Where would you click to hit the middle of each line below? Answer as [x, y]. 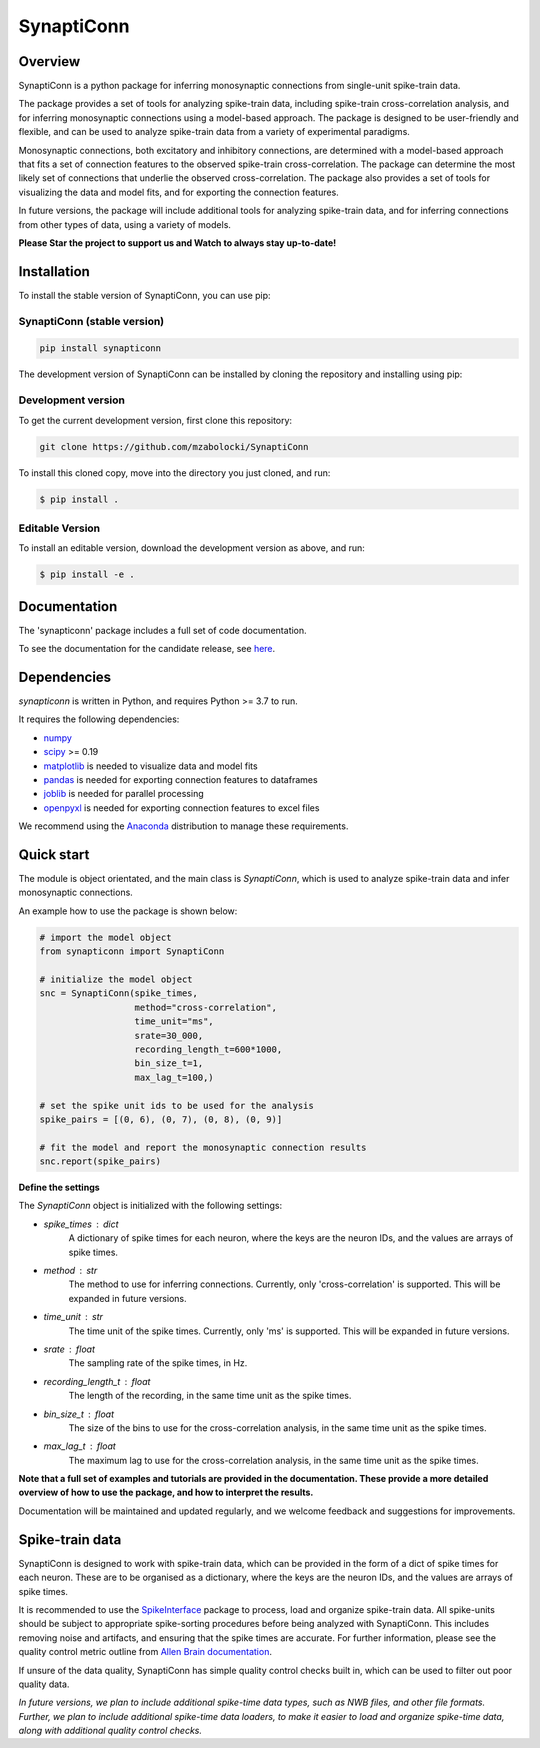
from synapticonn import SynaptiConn [132, 951]
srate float [69, 1349]
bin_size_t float [79, 1414]
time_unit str [73, 1317]
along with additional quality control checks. [110, 1731]
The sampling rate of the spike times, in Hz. [158, 1363]
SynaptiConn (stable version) [91, 321]
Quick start [54, 854]
